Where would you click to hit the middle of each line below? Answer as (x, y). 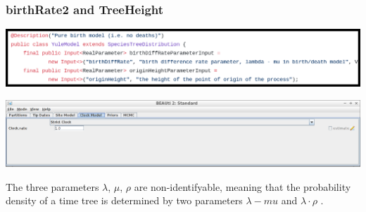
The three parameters (52, 186)
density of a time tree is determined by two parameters (124, 200)
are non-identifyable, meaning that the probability (242, 186)
